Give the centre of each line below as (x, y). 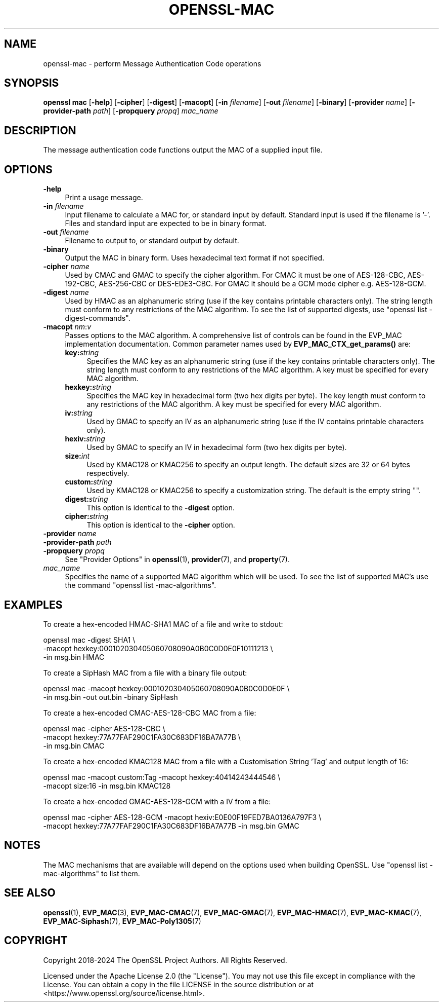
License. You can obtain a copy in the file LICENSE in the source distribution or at (179, 984)
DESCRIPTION (40, 130)
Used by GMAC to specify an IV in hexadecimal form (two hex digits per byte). (217, 448)
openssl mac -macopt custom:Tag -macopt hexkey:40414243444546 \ (162, 777)
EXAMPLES (33, 605)
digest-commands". (98, 318)
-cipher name (66, 267)
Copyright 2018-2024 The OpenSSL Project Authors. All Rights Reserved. (165, 960)
